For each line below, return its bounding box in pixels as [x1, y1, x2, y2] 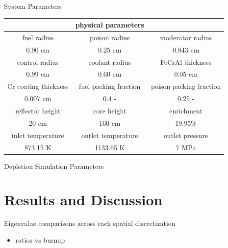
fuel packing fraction [79, 81, 141, 91]
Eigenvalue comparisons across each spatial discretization [4, 218, 176, 228]
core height [93, 106, 127, 115]
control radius [17, 56, 59, 67]
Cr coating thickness [7, 81, 69, 91]
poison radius [90, 32, 130, 42]
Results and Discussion [4, 190, 163, 210]
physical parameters [75, 20, 144, 30]
